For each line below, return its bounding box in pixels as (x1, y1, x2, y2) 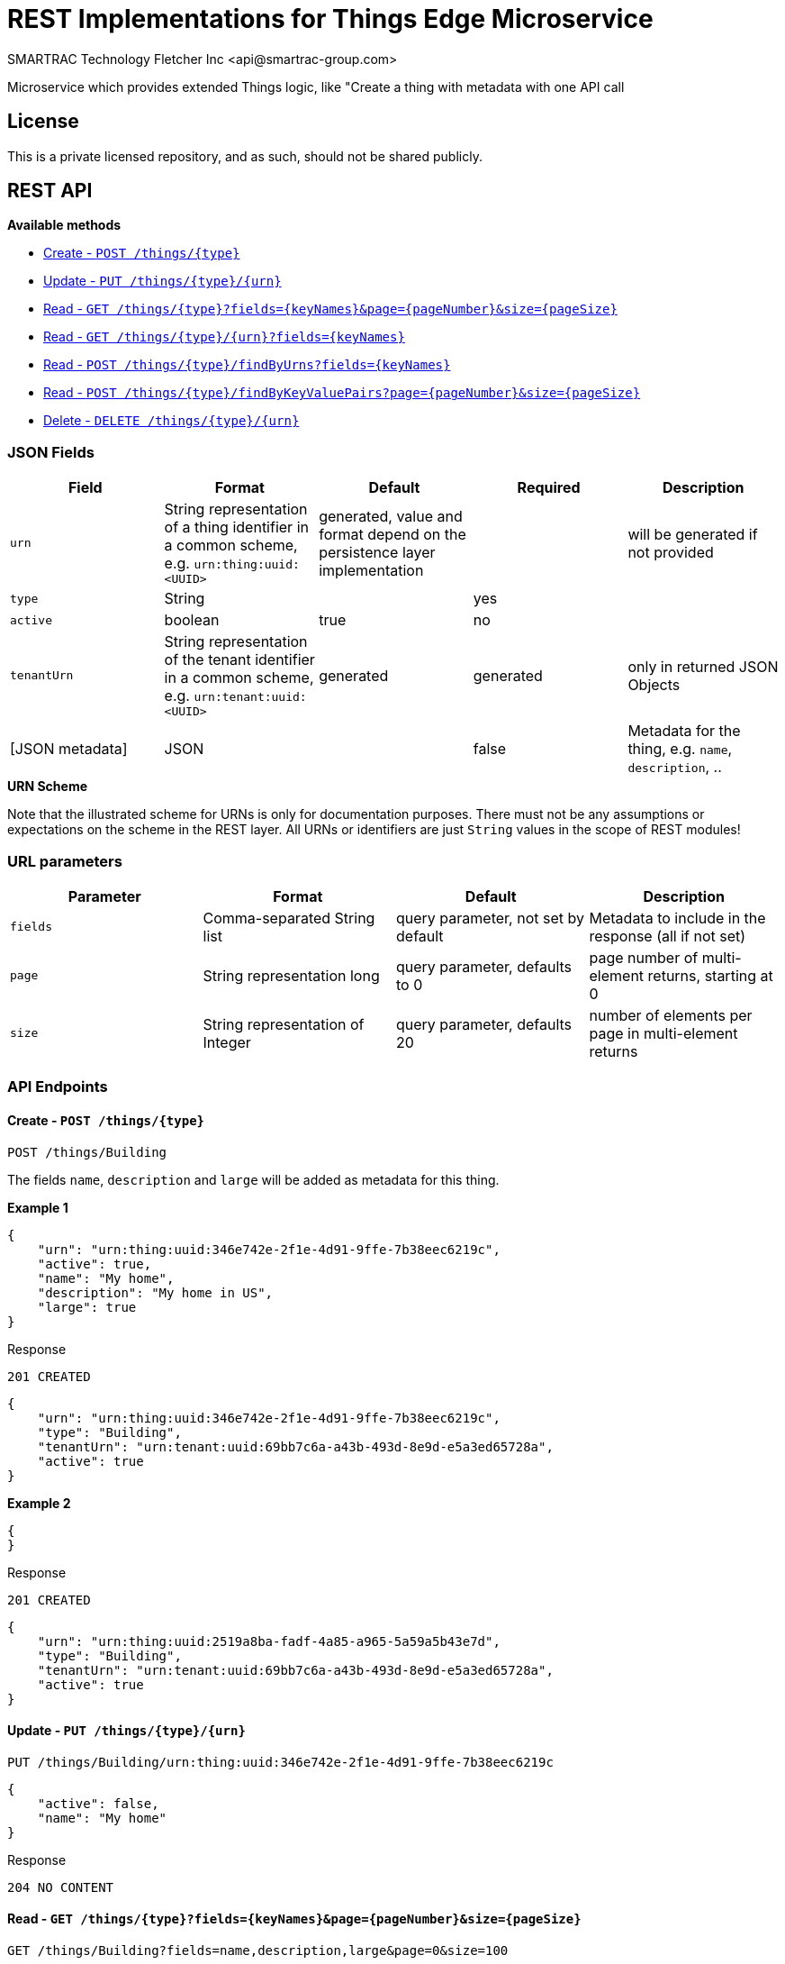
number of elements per (589, 1005, 753, 1024)
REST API (7, 179, 93, 203)
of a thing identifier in (164, 518, 309, 537)
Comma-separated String (203, 908, 375, 927)
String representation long (203, 966, 380, 985)
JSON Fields (7, 442, 95, 461)
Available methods (7, 217, 122, 233)
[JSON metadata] (10, 740, 128, 759)
